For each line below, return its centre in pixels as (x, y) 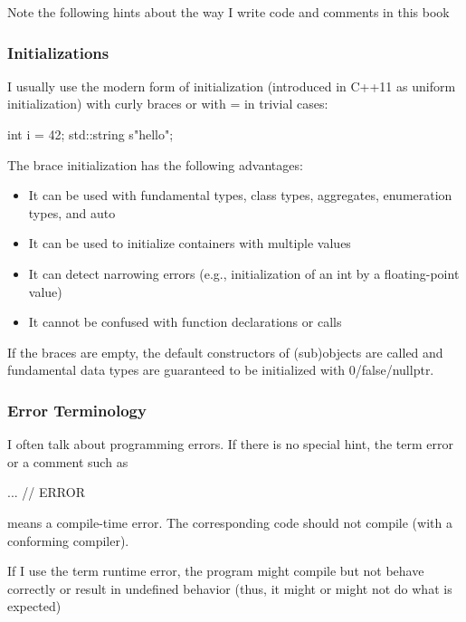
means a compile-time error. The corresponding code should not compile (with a (230, 522)
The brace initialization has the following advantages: (155, 164)
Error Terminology (77, 410)
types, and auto (72, 212)
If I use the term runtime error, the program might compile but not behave (216, 571)
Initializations (58, 52)
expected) (34, 606)
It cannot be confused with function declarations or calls (185, 322)
